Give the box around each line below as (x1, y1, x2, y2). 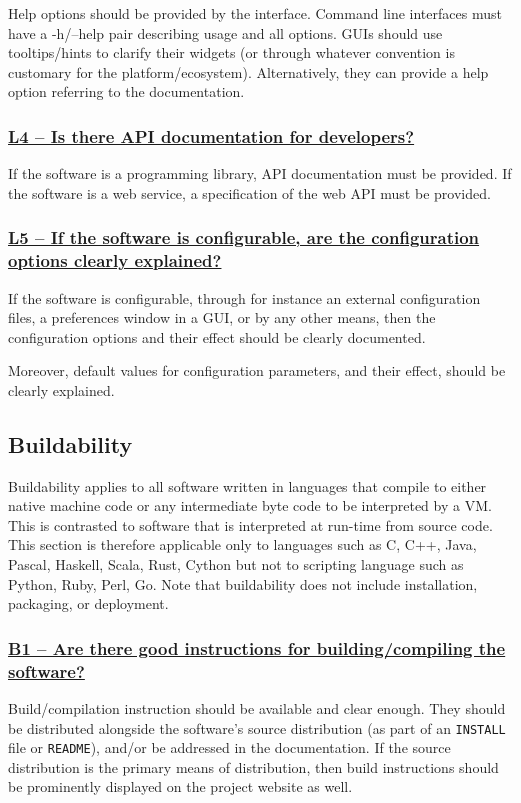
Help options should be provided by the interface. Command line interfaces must (8, 3, 502, 23)
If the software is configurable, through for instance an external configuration (8, 287, 481, 308)
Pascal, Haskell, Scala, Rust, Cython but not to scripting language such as (8, 554, 464, 575)
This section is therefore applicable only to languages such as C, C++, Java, (8, 534, 477, 555)
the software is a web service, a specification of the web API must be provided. (8, 182, 491, 203)
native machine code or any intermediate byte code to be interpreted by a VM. (8, 495, 492, 516)
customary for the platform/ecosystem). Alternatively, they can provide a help (8, 61, 489, 82)
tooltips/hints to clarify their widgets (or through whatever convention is (8, 42, 455, 63)
